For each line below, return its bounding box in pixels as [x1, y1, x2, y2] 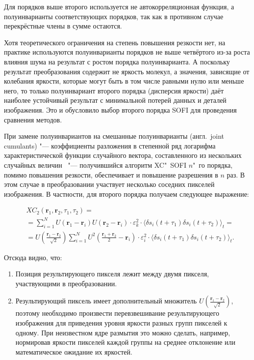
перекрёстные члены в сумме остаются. [4, 21, 122, 31]
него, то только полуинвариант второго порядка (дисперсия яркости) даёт [4, 85, 224, 95]
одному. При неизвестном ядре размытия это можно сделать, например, [15, 327, 230, 337]
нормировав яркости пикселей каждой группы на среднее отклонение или [15, 337, 236, 347]
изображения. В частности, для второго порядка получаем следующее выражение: [4, 188, 249, 199]
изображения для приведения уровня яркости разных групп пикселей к [15, 318, 228, 328]
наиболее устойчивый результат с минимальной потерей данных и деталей [4, 95, 227, 105]
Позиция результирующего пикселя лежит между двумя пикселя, [15, 269, 209, 279]
